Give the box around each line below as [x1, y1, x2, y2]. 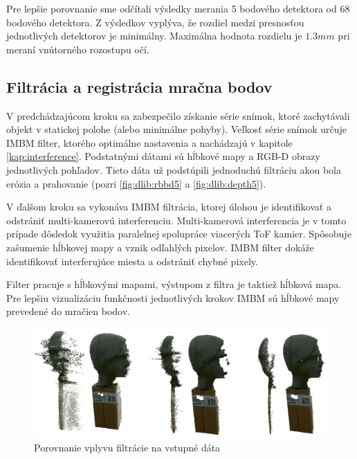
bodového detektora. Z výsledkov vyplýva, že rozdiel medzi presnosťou [6, 15, 304, 29]
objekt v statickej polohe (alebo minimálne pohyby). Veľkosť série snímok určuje [6, 122, 347, 136]
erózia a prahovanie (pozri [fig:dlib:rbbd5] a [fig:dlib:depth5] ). [6, 176, 266, 190]
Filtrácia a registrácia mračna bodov [6, 75, 273, 97]
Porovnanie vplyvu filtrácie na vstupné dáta [34, 440, 221, 455]
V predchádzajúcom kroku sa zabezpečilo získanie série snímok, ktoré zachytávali [6, 108, 350, 123]
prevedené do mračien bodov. [6, 304, 130, 318]
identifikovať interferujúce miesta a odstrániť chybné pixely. [6, 253, 258, 268]
